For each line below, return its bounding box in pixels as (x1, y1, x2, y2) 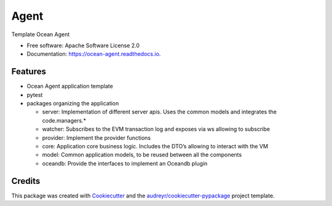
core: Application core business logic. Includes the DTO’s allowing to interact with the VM (42, 142, 269, 150)
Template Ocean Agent (11, 31, 70, 38)
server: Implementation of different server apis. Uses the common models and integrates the (42, 108, 277, 116)
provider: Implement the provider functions (42, 134, 151, 141)
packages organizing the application (26, 100, 119, 107)
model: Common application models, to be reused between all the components (42, 151, 242, 159)
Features (11, 66, 46, 77)
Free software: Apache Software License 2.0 (26, 42, 140, 49)
